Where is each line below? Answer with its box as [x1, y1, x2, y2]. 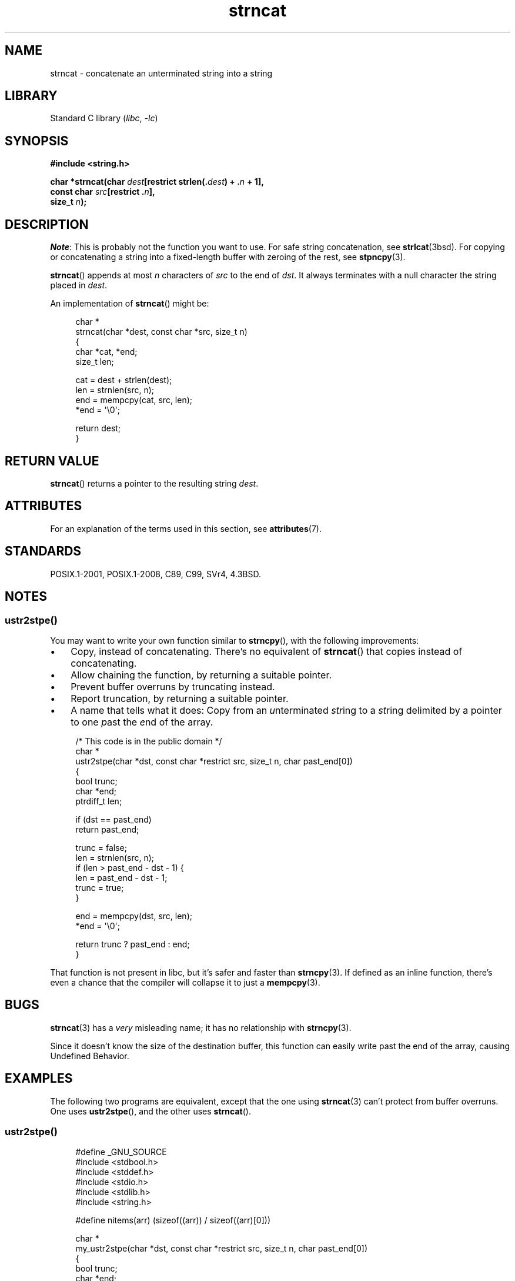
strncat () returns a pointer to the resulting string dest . [50, 478, 259, 488]
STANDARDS [5, 544, 82, 559]
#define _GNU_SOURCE [75, 1147, 167, 1157]
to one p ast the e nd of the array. [71, 716, 213, 728]
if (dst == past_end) [75, 814, 152, 824]
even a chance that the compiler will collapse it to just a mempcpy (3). [50, 977, 320, 987]
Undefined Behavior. [50, 1050, 129, 1061]
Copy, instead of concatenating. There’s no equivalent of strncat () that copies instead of [71, 645, 463, 657]
